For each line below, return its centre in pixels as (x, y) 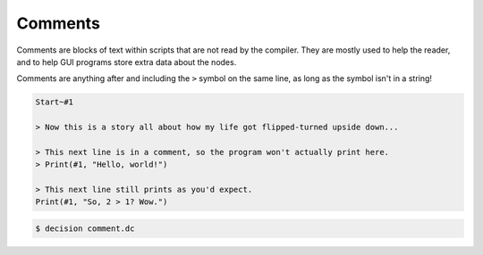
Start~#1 (55, 102)
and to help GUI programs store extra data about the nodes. (127, 62)
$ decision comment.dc (85, 229)
